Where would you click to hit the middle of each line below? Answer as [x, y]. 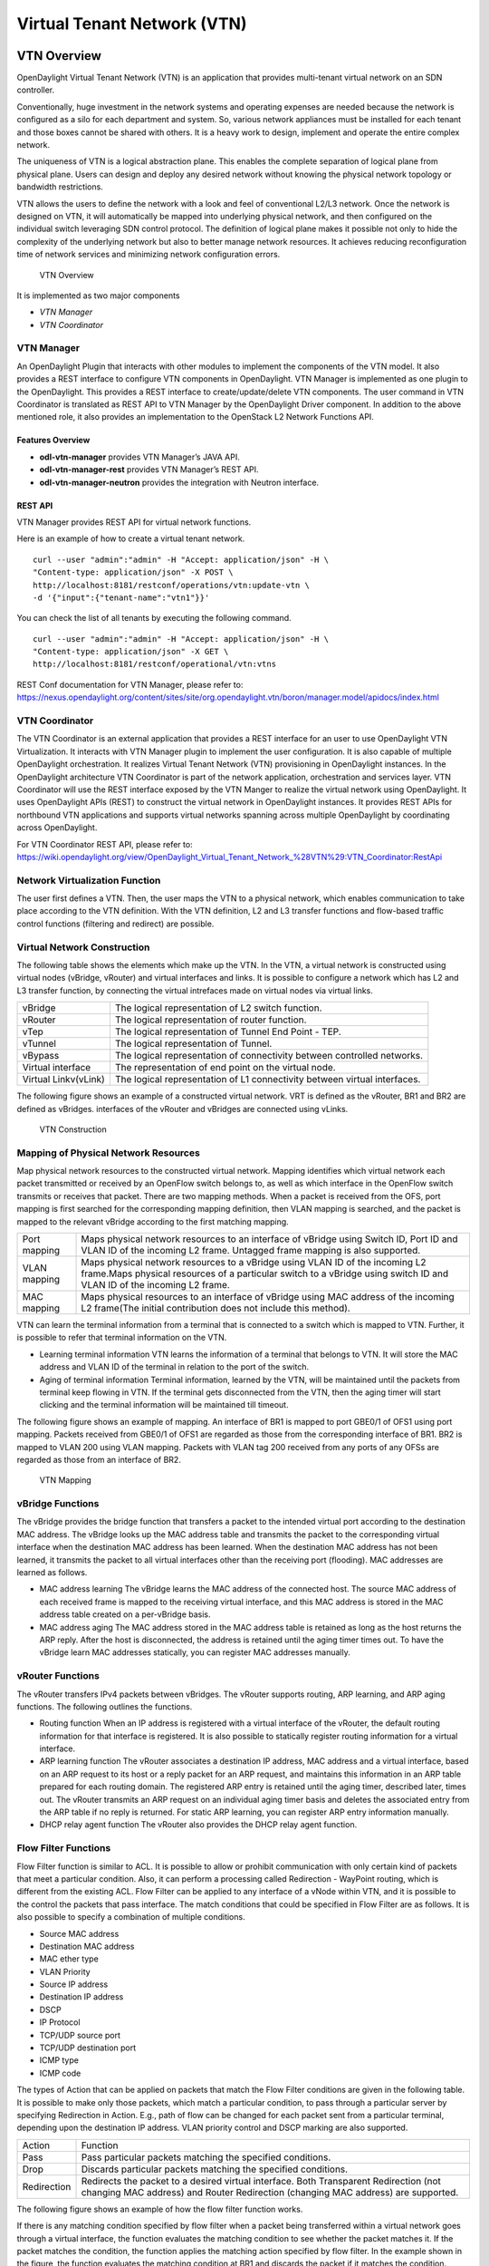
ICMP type [59, 2060]
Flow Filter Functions [64, 1848]
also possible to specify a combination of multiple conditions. [131, 1917]
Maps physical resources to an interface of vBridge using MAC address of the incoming [268, 1297]
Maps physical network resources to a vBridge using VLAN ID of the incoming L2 [254, 1263]
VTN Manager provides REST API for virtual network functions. [134, 522]
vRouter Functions [58, 1676]
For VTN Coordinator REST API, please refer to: [105, 844]
